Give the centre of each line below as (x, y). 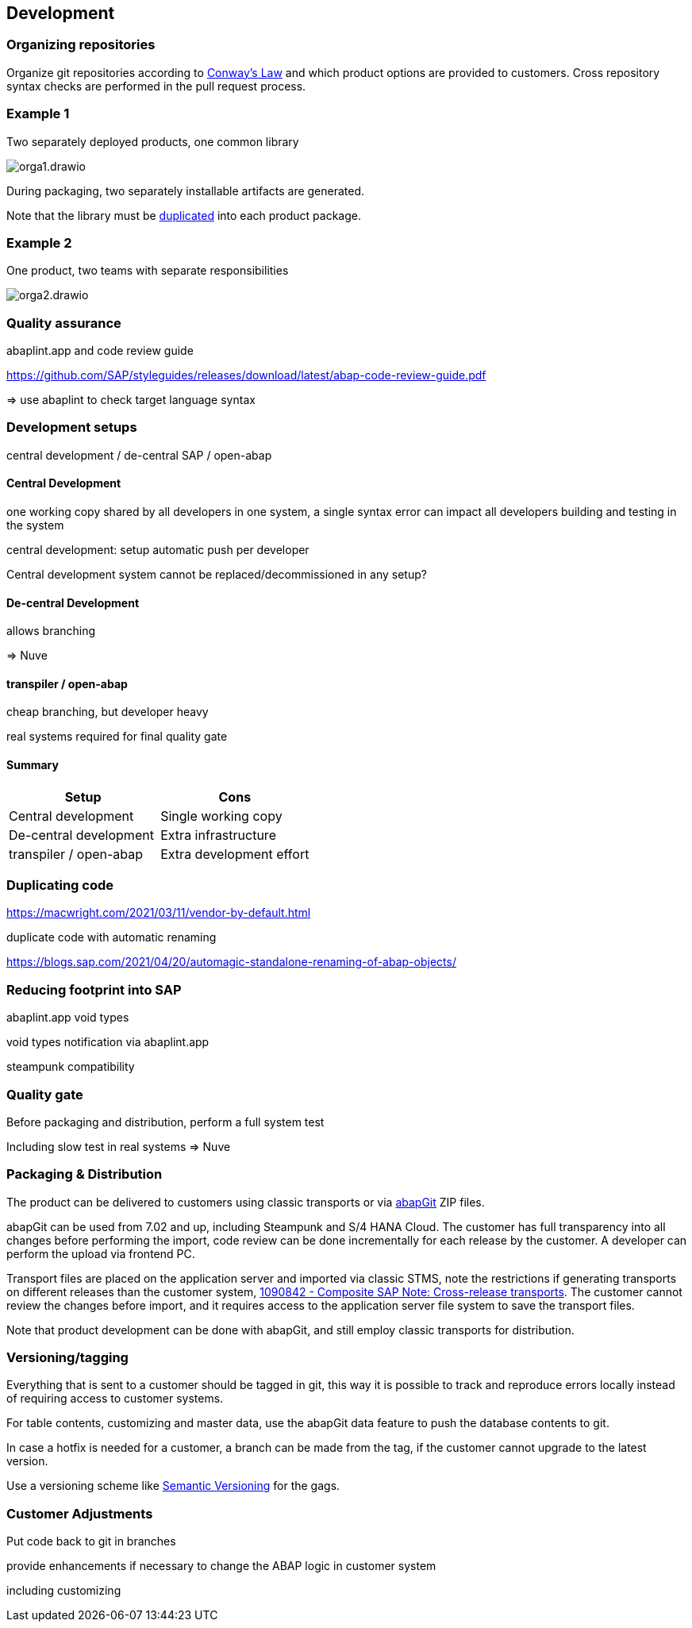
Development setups (72, 427)
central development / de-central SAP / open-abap (139, 455)
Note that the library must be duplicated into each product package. (184, 215)
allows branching (51, 631)
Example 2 (39, 242)
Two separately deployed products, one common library (153, 141)
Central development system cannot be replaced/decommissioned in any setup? (217, 575)
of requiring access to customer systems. (115, 1399)
